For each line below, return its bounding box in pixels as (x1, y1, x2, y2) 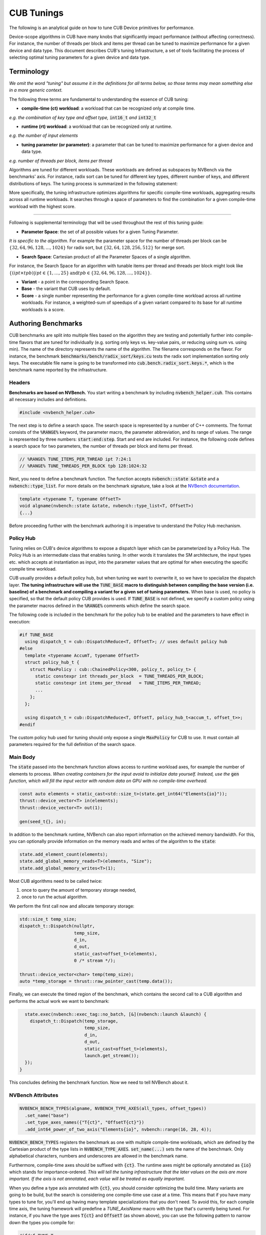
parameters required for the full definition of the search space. (9, 741, 136, 747)
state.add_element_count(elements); (19, 851, 108, 857)
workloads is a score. (21, 306, 65, 312)
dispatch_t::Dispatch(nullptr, (19, 923, 96, 929)
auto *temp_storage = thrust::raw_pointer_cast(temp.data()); (19, 979, 173, 984)
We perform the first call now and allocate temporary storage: (9, 903, 135, 909)
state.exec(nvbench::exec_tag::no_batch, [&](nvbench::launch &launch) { (25, 1011, 207, 1017)
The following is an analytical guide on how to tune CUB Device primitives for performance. (9, 25, 195, 31)
